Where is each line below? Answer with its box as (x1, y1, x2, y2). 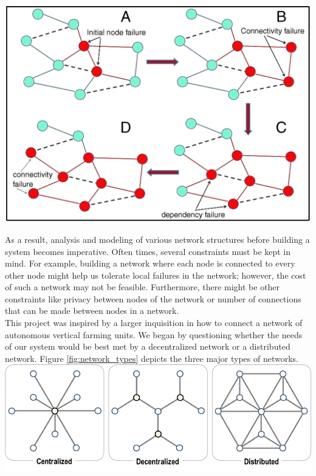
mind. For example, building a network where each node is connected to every (5, 257, 295, 270)
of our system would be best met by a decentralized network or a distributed (5, 340, 290, 353)
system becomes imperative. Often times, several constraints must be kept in (5, 245, 291, 257)
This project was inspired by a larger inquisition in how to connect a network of (5, 316, 303, 329)
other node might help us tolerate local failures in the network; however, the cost (5, 268, 306, 281)
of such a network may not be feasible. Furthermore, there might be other (5, 280, 280, 293)
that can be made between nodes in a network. (5, 304, 179, 317)
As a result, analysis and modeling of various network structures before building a (5, 233, 310, 245)
